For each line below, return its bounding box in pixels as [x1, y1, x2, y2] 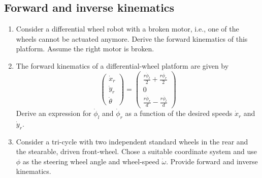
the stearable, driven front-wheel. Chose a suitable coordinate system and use [16, 146, 257, 157]
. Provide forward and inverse [166, 156, 258, 166]
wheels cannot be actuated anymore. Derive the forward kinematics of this [16, 33, 248, 44]
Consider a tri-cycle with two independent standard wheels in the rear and [16, 136, 248, 146]
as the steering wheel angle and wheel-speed [22, 156, 159, 166]
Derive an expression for [16, 108, 91, 118]
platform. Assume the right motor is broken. [16, 43, 154, 54]
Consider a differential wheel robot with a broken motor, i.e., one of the [16, 23, 239, 34]
